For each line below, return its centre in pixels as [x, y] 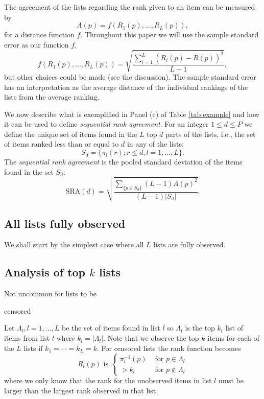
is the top [200, 328]
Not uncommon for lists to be [51, 294]
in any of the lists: [155, 144]
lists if [33, 348]
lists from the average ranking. [52, 97]
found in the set [29, 171]
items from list [27, 338]
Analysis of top [45, 272]
